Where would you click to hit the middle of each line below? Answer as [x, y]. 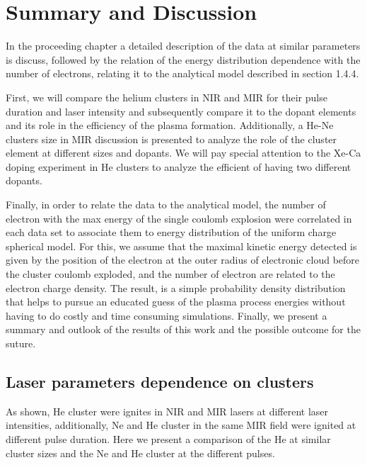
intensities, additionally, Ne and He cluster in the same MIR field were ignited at [181, 425]
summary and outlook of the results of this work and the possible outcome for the [183, 329]
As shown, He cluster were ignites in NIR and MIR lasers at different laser [167, 411]
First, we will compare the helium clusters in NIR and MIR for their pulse [167, 97]
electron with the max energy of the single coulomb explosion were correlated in [179, 218]
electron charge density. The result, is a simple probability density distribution [176, 287]
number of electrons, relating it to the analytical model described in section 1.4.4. [182, 73]
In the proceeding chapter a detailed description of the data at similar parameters [183, 46]
